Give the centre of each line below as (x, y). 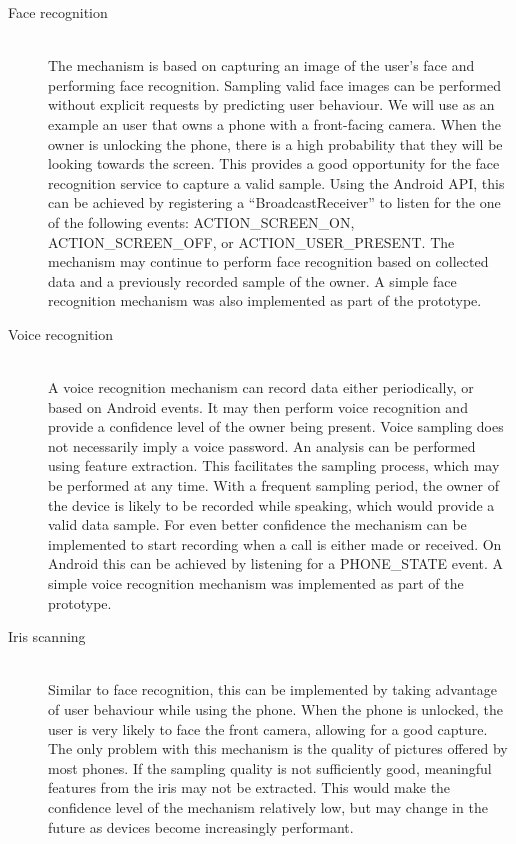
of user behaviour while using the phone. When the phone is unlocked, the (275, 709)
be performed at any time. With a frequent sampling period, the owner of (274, 485)
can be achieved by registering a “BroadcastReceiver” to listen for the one (274, 202)
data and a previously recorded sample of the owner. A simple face (252, 280)
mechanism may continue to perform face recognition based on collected (268, 261)
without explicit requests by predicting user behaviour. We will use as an (271, 104)
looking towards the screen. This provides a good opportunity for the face (274, 163)
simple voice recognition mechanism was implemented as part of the (256, 583)
